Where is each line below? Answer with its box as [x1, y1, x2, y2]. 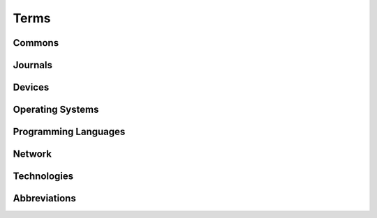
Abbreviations [13, 192, 76, 205]
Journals [13, 59, 52, 71]
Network [13, 148, 52, 160]
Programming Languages [13, 126, 126, 138]
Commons [13, 37, 59, 49]
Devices [13, 81, 50, 93]
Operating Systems [13, 104, 99, 116]
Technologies [13, 171, 74, 182]
